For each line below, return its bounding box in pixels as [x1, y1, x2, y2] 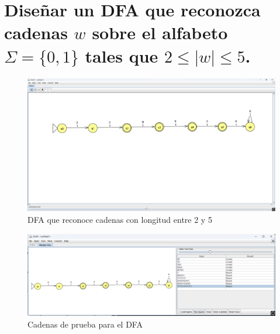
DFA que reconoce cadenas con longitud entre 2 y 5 [27, 214, 212, 226]
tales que [85, 43, 158, 67]
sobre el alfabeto [92, 20, 228, 44]
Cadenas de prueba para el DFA [27, 318, 143, 330]
